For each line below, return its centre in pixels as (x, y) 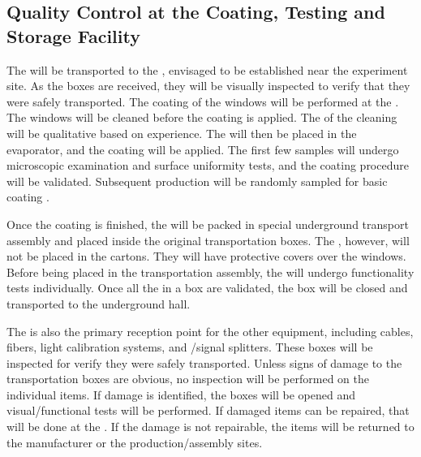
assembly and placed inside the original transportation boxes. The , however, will (208, 240)
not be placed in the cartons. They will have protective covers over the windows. (206, 256)
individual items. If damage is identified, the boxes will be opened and (181, 394)
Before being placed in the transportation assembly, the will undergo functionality (210, 272)
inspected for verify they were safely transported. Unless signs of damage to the (204, 362)
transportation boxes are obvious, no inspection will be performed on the (188, 379)
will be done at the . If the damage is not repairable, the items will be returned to (210, 427)
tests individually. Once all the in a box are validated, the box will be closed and (207, 288)
